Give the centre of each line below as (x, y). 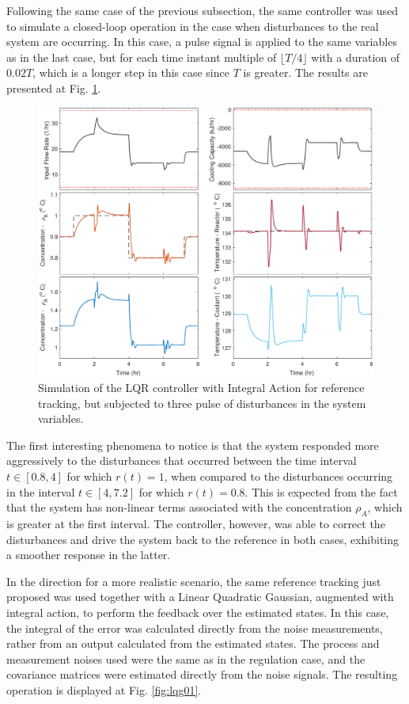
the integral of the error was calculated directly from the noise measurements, (195, 628)
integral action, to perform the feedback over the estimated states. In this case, (198, 613)
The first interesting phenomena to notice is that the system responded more (193, 445)
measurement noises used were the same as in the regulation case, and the (186, 658)
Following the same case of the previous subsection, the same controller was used (203, 10)
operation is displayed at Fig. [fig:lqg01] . (104, 689)
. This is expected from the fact (321, 491)
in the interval (41, 491)
